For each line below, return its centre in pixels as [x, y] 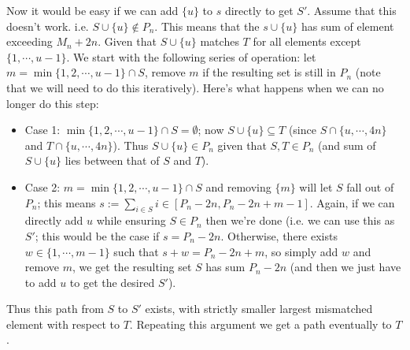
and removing [238, 186]
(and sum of [347, 145]
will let [316, 186]
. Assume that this [352, 10]
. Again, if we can [352, 202]
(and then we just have [345, 267]
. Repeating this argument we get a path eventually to [260, 324]
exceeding [30, 41]
